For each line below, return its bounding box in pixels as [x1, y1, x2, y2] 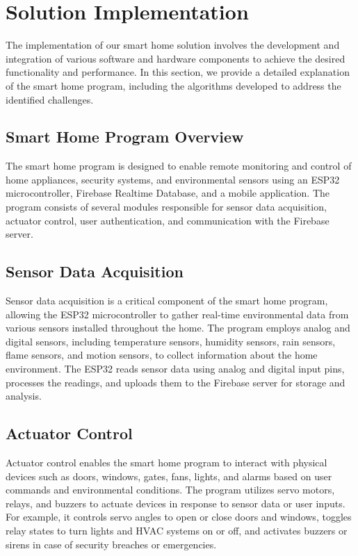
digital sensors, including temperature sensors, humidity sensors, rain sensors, [6, 334, 336, 348]
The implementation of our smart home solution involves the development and [6, 38, 340, 52]
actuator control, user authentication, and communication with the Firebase [6, 213, 329, 227]
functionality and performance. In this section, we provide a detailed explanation [6, 65, 350, 79]
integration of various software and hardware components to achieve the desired [6, 51, 345, 65]
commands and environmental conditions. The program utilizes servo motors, [6, 482, 335, 497]
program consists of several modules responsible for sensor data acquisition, [6, 199, 327, 214]
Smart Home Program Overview [6, 126, 244, 147]
